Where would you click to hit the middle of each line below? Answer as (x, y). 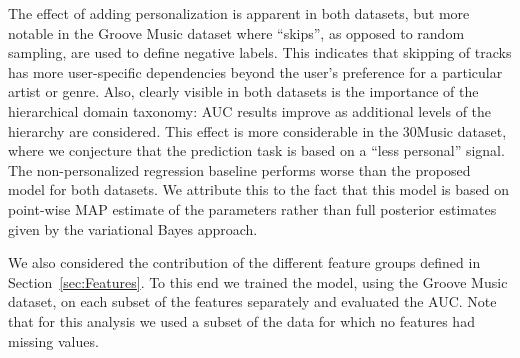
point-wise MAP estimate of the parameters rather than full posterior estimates (252, 208)
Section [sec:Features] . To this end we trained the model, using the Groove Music (258, 281)
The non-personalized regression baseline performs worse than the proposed (239, 169)
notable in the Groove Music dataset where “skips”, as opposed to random (236, 32)
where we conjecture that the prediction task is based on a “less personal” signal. (256, 150)
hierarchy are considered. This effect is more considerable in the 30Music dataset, (257, 130)
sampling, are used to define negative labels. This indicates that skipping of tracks (260, 52)
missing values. (53, 340)
